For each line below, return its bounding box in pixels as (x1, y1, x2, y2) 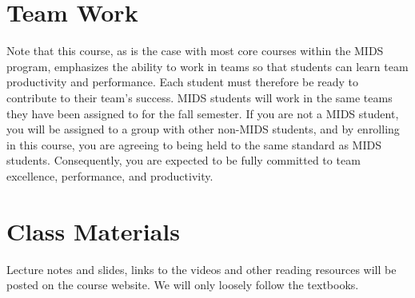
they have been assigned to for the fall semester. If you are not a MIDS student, (6, 105, 399, 121)
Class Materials (6, 214, 181, 247)
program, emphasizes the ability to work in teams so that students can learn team (6, 58, 409, 74)
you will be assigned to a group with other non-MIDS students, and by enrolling (6, 121, 400, 137)
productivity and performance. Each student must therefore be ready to (6, 74, 359, 90)
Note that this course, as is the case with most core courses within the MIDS (6, 42, 384, 59)
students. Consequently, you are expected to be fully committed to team (6, 152, 361, 169)
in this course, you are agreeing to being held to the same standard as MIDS (6, 136, 381, 153)
